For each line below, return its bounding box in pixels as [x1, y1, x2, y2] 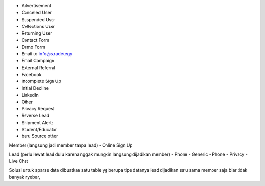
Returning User [21, 30, 53, 36]
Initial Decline [21, 85, 49, 91]
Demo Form [21, 44, 45, 50]
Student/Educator [21, 127, 57, 133]
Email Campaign [21, 58, 54, 64]
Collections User [21, 24, 55, 29]
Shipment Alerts [21, 119, 54, 125]
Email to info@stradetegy [21, 51, 73, 56]
